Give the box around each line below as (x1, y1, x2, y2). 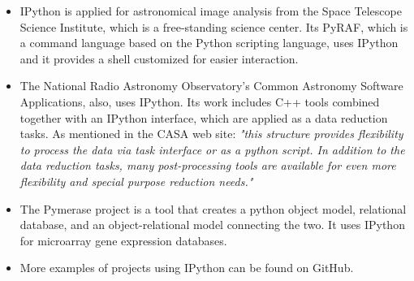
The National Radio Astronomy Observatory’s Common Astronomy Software (19, 77, 403, 94)
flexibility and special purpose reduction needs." (19, 172, 253, 189)
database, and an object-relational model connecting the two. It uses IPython (19, 216, 405, 233)
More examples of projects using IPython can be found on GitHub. (19, 259, 354, 276)
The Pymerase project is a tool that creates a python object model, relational (19, 200, 407, 217)
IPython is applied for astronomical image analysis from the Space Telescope (19, 2, 402, 19)
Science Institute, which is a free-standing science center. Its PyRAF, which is (19, 18, 408, 35)
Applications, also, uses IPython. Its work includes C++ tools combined (19, 93, 380, 110)
